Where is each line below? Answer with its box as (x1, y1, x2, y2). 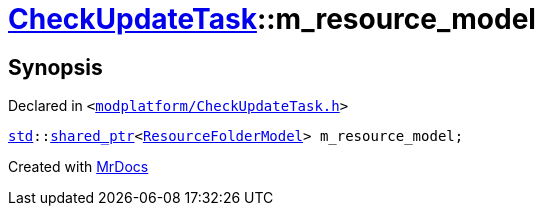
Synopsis (8, 54, 103, 80)
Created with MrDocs (8, 158, 149, 176)
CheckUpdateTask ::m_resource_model (8, 2, 536, 36)
